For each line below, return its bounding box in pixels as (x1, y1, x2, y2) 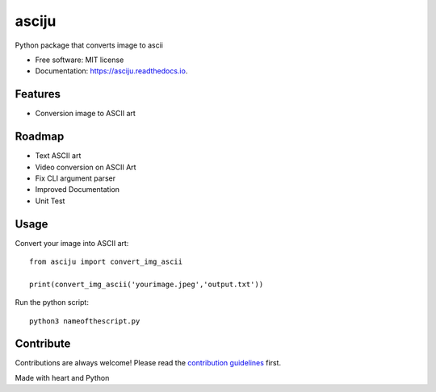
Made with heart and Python (15, 373, 110, 382)
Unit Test (35, 196, 65, 206)
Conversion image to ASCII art (35, 109, 136, 119)
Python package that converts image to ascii (15, 40, 163, 50)
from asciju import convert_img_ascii (29, 257, 183, 266)
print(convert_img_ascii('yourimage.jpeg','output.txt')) (29, 279, 264, 289)
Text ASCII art (35, 151, 82, 161)
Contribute (15, 337, 71, 351)
